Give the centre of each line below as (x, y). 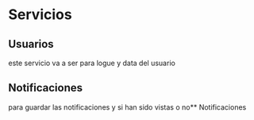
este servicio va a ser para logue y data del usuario (92, 63)
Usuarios (31, 44)
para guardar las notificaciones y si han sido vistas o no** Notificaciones (127, 107)
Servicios (40, 15)
